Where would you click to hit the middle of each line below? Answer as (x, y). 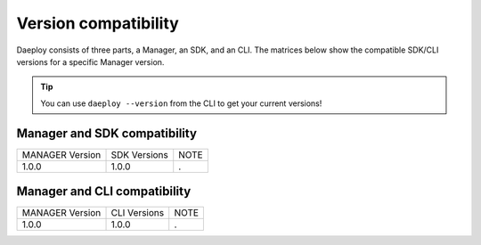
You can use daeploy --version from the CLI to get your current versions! (181, 103)
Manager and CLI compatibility (104, 192)
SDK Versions (139, 154)
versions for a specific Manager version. (90, 61)
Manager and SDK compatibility (107, 133)
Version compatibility (98, 23)
